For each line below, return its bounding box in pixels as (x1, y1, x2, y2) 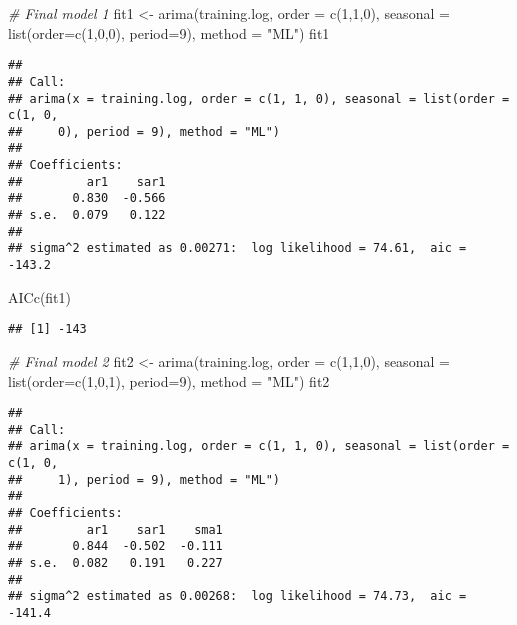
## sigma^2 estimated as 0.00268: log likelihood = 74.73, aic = (8, 589, 467, 604)
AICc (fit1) (8, 286, 72, 307)
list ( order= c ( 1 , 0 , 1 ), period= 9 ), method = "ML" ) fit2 (8, 370, 330, 391)
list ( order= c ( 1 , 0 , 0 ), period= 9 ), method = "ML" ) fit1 (8, 22, 330, 43)
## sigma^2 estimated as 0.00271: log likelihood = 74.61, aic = (8, 241, 467, 256)
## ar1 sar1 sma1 (8, 522, 223, 537)
